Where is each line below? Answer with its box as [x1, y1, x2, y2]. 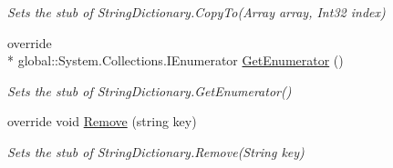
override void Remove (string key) [7, 112, 197, 131]
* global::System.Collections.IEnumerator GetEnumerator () [7, 51, 344, 70]
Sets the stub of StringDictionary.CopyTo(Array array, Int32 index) [7, 3, 386, 21]
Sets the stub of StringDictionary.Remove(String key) [7, 142, 305, 161]
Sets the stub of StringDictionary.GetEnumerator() [7, 81, 292, 100]
